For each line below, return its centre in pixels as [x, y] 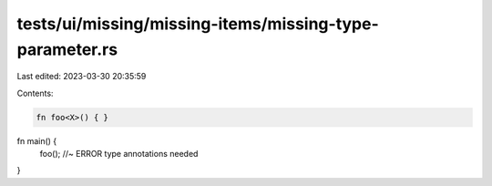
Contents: [35, 93]
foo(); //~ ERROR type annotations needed [119, 154]
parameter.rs [67, 49]
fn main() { [37, 140]
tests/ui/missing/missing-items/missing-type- [198, 24]
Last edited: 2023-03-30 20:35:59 [82, 77]
